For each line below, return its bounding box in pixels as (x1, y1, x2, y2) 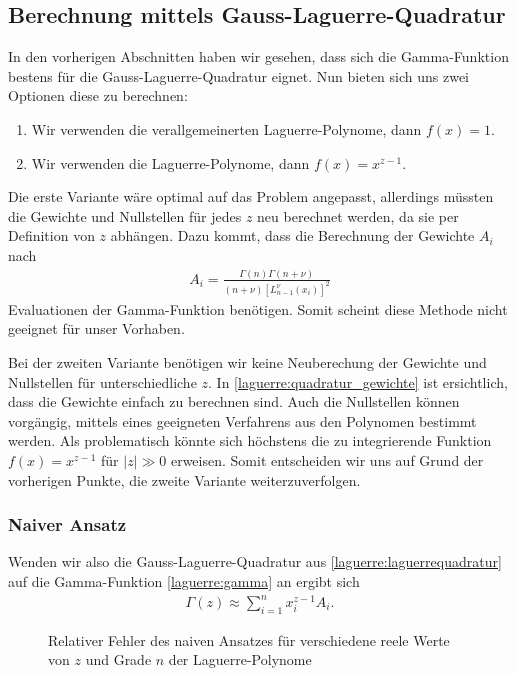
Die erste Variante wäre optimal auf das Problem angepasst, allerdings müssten (8, 186, 494, 207)
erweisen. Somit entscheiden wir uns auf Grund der (170, 449, 484, 470)
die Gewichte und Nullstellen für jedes (8, 205, 242, 226)
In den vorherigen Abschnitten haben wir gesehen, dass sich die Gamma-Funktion (8, 46, 509, 67)
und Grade (85, 649, 152, 670)
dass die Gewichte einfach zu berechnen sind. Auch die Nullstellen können (8, 391, 460, 412)
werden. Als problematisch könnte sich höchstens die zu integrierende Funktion (8, 430, 492, 451)
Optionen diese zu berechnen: (8, 85, 188, 106)
